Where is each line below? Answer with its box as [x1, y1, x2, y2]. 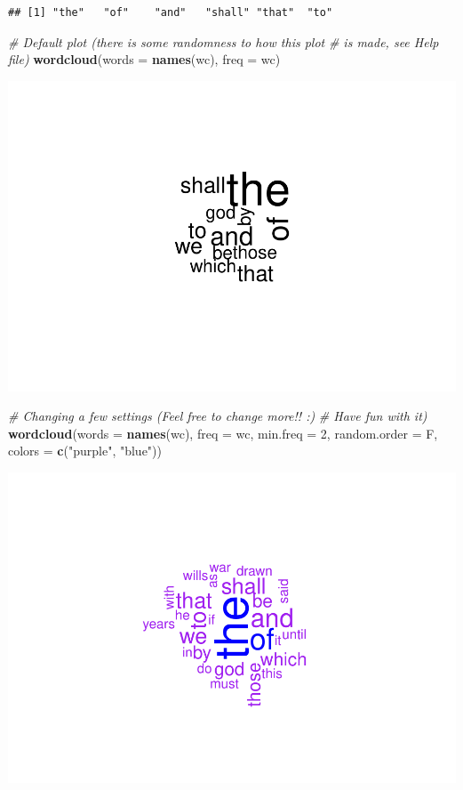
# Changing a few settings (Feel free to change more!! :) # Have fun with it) [8, 407, 427, 425]
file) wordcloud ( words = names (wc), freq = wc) [8, 50, 281, 69]
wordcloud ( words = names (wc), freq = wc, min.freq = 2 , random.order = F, [8, 423, 438, 442]
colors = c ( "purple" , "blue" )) [8, 441, 162, 460]
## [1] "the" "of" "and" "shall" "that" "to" [8, 6, 333, 19]
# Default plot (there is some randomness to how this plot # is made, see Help [8, 32, 439, 51]
